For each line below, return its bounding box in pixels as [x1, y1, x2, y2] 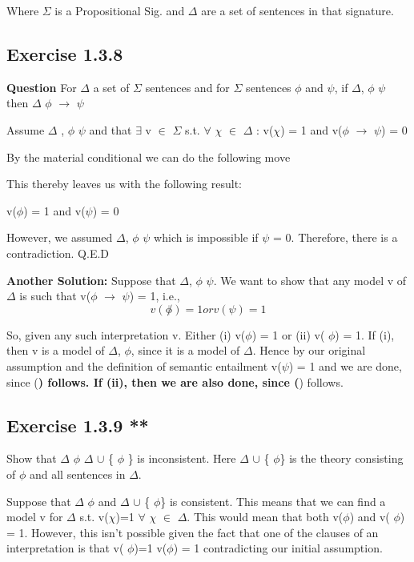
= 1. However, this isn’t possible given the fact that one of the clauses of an [6, 524, 379, 540]
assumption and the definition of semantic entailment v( [6, 357, 282, 374]
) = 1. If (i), [335, 326, 395, 343]
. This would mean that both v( [187, 508, 344, 525]
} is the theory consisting [279, 450, 404, 467]
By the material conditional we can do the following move [6, 148, 291, 165]
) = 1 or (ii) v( [251, 326, 325, 343]
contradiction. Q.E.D [6, 244, 110, 261]
